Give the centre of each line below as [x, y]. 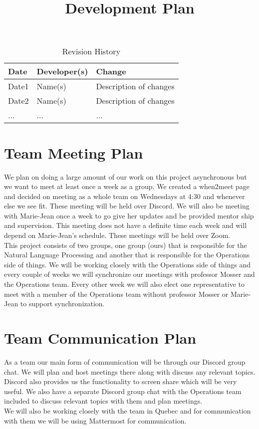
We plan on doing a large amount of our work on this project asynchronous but [126, 176]
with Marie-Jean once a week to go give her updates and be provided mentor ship [129, 215]
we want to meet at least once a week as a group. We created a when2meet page [127, 186]
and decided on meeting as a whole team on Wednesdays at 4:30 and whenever [125, 196]
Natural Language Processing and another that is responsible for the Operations [127, 255]
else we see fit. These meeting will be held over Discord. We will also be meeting [127, 206]
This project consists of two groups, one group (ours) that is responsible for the [126, 245]
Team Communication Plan [100, 338]
